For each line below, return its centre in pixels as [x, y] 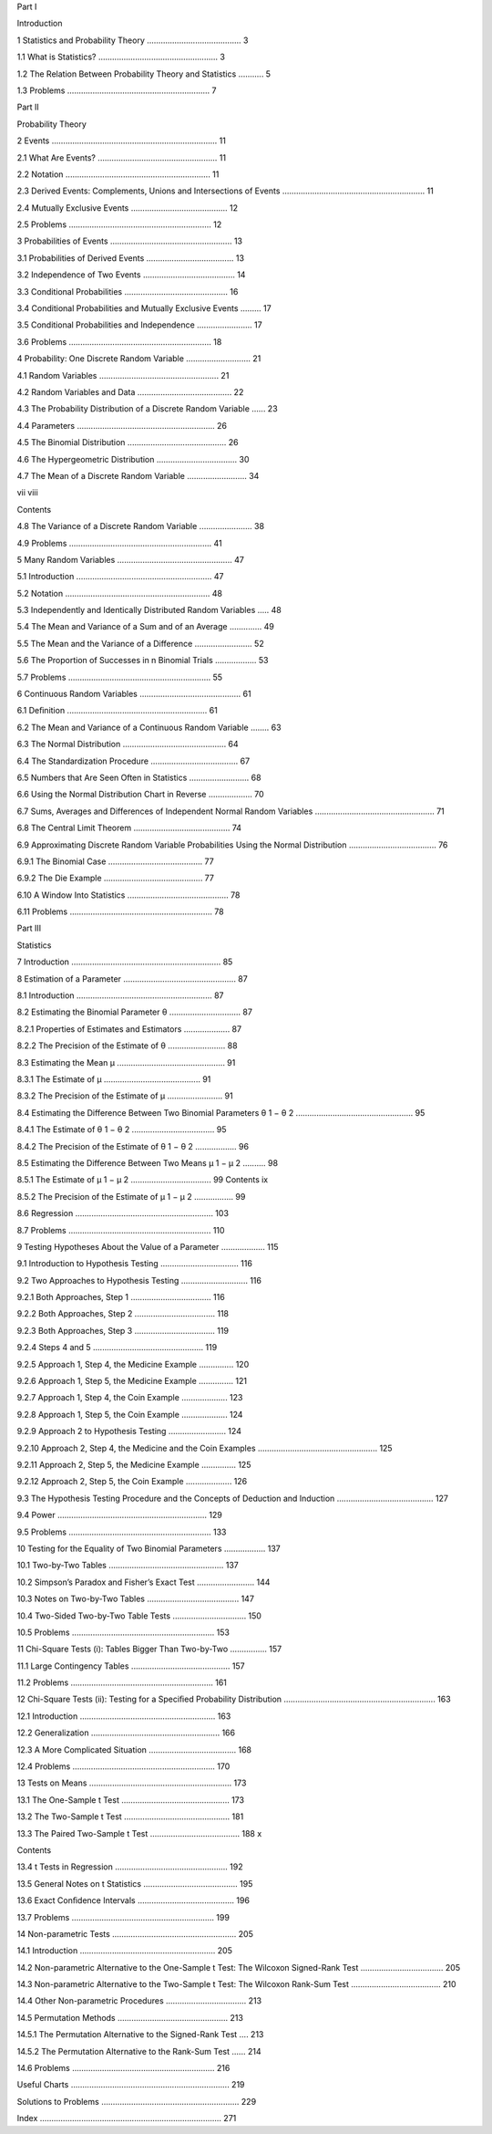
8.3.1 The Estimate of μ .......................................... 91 [114, 1079]
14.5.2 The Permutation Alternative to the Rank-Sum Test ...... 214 [139, 2051]
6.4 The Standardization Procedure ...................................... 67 [133, 761]
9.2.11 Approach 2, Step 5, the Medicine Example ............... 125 [134, 1464]
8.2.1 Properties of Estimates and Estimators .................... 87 [129, 1029]
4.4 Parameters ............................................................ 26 [122, 425]
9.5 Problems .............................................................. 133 [122, 1532]
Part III [29, 928]
